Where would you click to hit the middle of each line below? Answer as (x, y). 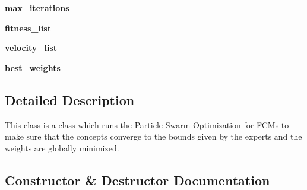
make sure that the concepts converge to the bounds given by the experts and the (153, 136)
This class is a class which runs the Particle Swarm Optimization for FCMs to (147, 124)
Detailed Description (70, 99)
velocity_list (31, 48)
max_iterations (37, 8)
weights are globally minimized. (62, 148)
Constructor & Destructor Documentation (137, 180)
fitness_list (28, 28)
